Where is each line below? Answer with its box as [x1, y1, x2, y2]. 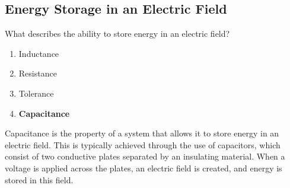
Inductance [18, 47, 59, 59]
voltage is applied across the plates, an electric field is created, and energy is [5, 161, 282, 174]
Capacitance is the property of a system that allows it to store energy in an [5, 127, 279, 139]
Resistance [18, 67, 57, 79]
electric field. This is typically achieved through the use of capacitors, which [5, 138, 281, 151]
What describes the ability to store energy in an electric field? [5, 27, 230, 40]
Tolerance [18, 87, 54, 99]
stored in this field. [5, 173, 74, 186]
